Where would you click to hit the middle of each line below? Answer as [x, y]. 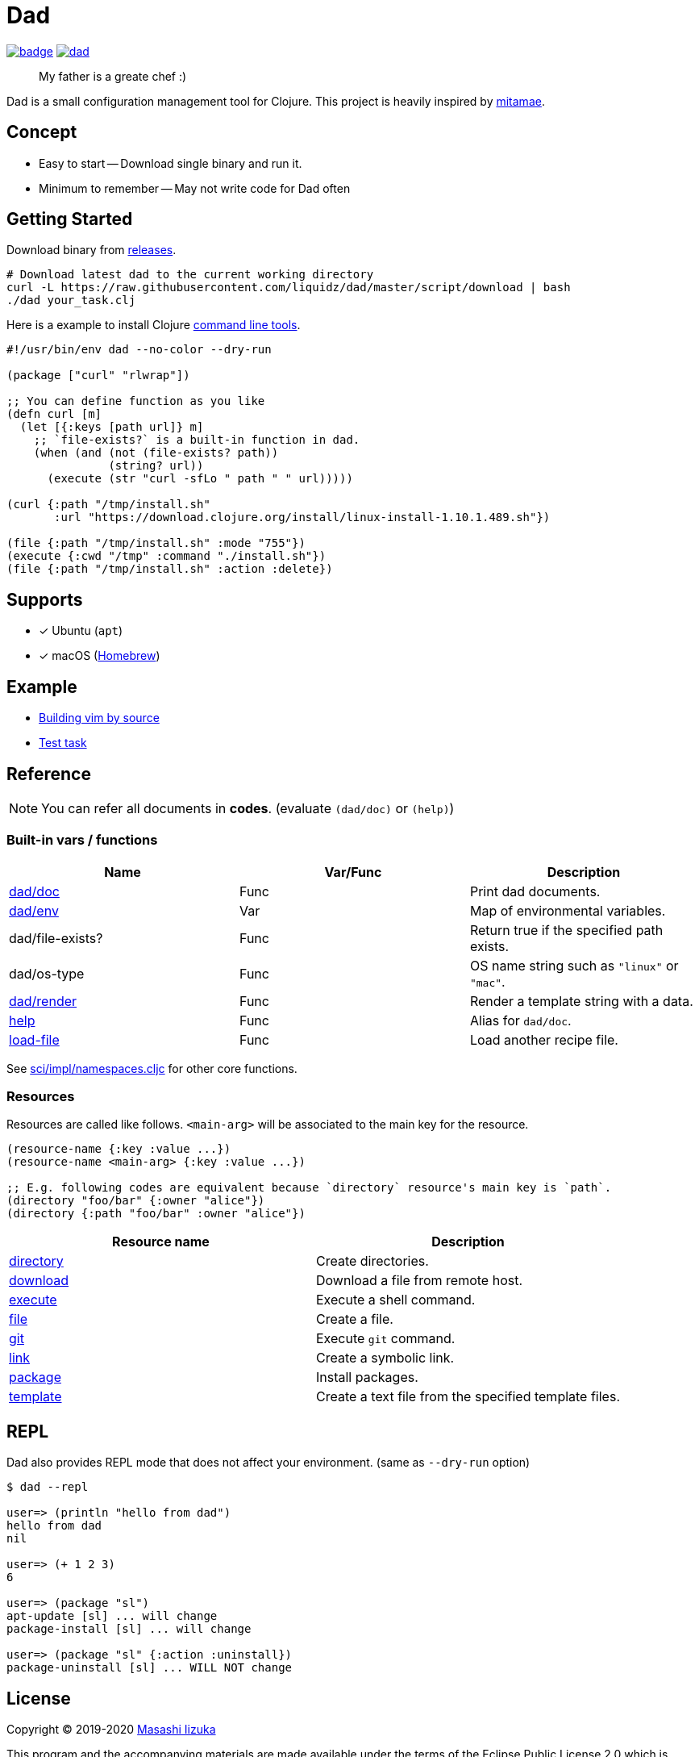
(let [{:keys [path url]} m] [112, 427]
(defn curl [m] [54, 414]
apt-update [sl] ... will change [112, 1616]
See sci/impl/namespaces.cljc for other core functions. [152, 1068]
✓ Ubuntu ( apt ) [81, 631]
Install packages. [367, 1377]
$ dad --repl [48, 1487]
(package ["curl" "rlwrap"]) [98, 376]
